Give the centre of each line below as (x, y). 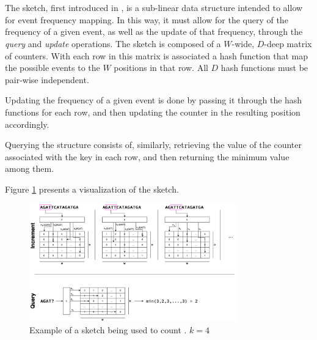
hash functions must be (264, 68)
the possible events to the (53, 68)
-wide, (243, 43)
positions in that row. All (161, 68)
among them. (30, 168)
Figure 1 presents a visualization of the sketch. (92, 189)
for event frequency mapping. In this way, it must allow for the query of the (147, 19)
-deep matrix (288, 43)
